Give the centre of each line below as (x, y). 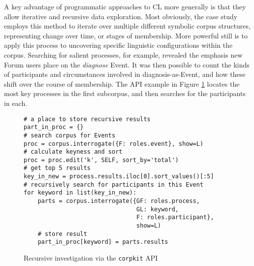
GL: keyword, (158, 209)
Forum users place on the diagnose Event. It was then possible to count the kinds (127, 64)
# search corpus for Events (70, 135)
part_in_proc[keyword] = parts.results (103, 242)
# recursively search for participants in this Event (114, 184)
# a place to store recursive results (87, 119)
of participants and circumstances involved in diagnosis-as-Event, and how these (125, 74)
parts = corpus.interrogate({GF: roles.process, (119, 201)
